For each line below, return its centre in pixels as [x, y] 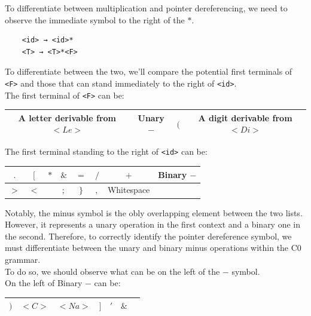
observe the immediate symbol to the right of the [95, 19]
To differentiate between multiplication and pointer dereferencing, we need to [146, 8]
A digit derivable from [245, 117]
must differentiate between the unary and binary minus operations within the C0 [153, 248]
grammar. [23, 259]
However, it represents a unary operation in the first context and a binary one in [153, 224]
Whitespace [129, 190]
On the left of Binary [44, 283]
